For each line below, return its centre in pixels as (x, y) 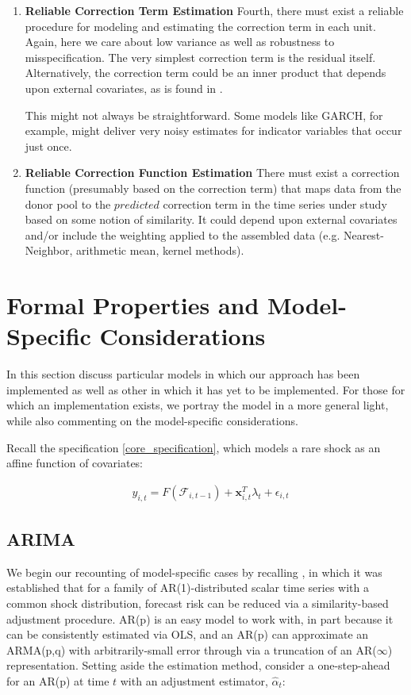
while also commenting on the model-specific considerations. (152, 420)
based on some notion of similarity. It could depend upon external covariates (211, 219)
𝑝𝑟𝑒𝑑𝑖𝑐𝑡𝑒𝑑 (136, 205)
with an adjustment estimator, (194, 680)
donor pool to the (68, 204)
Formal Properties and (133, 305)
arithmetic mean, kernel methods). (160, 250)
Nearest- (363, 234)
